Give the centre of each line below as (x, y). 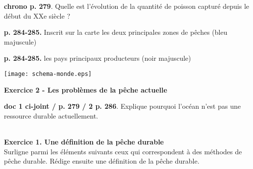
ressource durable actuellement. (51, 115)
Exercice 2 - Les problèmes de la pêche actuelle (86, 89)
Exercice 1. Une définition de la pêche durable (84, 142)
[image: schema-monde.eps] (48, 74)
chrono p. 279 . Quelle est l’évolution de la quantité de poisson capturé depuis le (127, 6)
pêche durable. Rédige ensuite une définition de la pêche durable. (102, 161)
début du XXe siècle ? (37, 15)
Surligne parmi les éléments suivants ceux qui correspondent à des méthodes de (123, 151)
